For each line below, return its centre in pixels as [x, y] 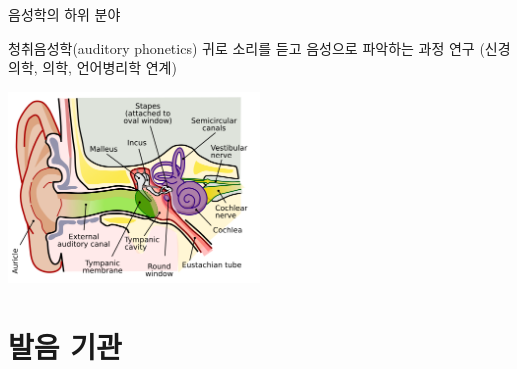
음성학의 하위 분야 [64, 14]
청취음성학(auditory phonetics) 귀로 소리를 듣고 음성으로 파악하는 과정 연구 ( [246, 47]
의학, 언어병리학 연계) [109, 67]
